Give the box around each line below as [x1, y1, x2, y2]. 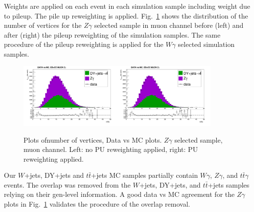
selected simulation [178, 39, 235, 49]
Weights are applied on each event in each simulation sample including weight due [4, 1, 251, 11]
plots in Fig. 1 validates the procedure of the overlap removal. [4, 199, 190, 209]
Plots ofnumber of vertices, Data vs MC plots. [23, 134, 162, 145]
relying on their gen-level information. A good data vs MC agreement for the [4, 189, 235, 199]
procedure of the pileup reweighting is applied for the [4, 39, 163, 49]
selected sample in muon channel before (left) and [94, 20, 244, 30]
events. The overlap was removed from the [4, 179, 131, 190]
